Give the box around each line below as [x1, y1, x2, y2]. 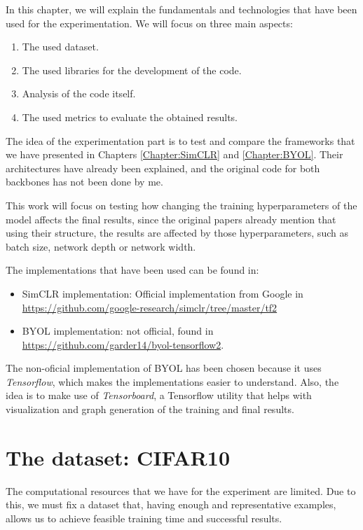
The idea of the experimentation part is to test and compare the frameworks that [6, 133, 355, 148]
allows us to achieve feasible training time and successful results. [6, 510, 282, 525]
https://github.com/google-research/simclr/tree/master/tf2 [22, 300, 278, 314]
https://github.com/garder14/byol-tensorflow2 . [22, 337, 224, 351]
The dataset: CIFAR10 [6, 442, 230, 471]
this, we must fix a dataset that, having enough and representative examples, [6, 497, 336, 512]
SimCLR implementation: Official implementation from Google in [22, 286, 303, 300]
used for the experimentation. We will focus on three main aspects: [6, 15, 293, 30]
